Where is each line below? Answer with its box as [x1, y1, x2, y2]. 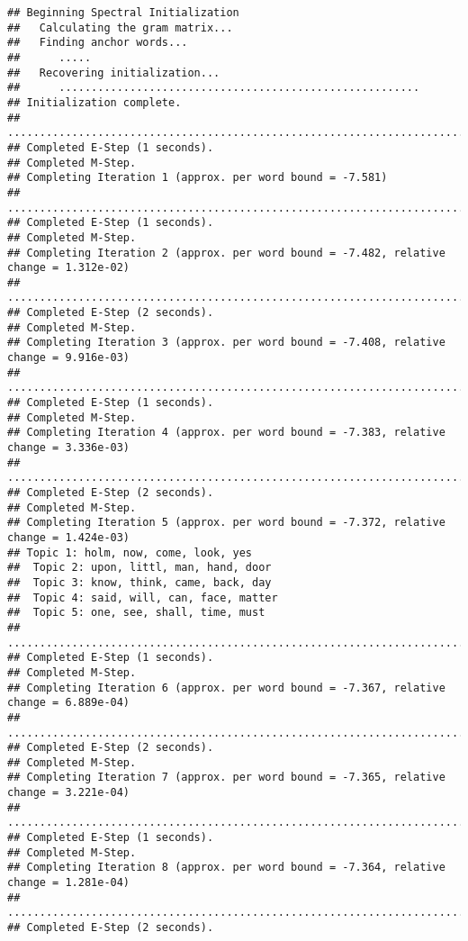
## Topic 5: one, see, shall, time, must [7, 606, 265, 620]
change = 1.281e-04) [7, 876, 130, 890]
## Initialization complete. [7, 95, 182, 109]
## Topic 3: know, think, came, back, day [7, 575, 272, 589]
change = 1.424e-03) [7, 530, 130, 544]
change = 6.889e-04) [7, 696, 130, 710]
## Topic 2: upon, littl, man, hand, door [7, 561, 272, 575]
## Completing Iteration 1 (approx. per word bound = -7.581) [7, 171, 388, 185]
